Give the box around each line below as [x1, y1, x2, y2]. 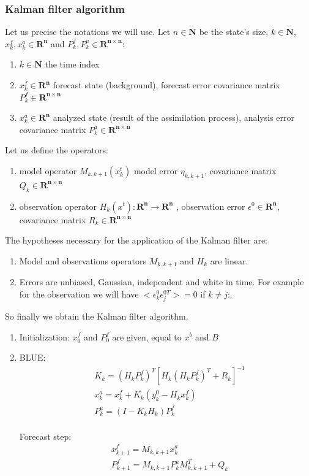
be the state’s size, [199, 25, 269, 38]
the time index [45, 58, 100, 71]
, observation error [176, 199, 245, 212]
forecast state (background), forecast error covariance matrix [53, 79, 280, 91]
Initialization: [19, 330, 70, 343]
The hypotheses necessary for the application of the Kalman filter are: [5, 234, 268, 247]
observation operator [19, 199, 97, 212]
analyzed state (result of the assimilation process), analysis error [53, 111, 295, 124]
